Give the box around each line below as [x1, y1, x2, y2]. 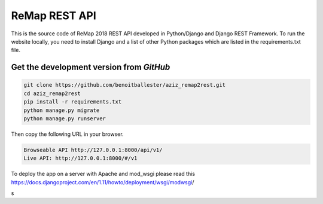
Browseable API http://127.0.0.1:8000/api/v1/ [23, 147, 163, 153]
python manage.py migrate [23, 106, 100, 114]
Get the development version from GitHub [11, 62, 170, 72]
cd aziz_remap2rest [23, 90, 81, 97]
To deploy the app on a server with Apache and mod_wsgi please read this [11, 170, 196, 178]
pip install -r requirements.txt [23, 99, 122, 105]
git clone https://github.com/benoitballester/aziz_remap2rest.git [23, 81, 226, 89]
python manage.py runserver [23, 115, 106, 122]
